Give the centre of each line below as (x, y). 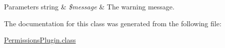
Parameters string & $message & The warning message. (89, 6)
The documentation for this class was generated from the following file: (113, 23)
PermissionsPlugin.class (40, 40)
